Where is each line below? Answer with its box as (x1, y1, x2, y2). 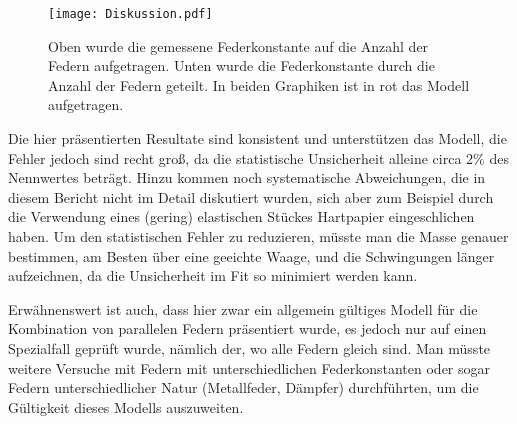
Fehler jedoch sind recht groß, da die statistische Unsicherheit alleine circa (8, 147, 462, 168)
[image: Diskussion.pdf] (48, 7, 213, 21)
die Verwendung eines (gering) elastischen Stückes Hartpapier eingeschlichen (8, 206, 475, 227)
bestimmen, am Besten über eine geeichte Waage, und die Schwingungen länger (8, 245, 495, 266)
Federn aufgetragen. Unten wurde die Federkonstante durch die (48, 55, 435, 76)
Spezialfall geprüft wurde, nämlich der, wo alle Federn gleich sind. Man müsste (8, 337, 491, 358)
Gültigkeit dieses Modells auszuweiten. (8, 396, 244, 417)
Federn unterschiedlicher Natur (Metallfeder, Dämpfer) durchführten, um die (8, 377, 479, 398)
